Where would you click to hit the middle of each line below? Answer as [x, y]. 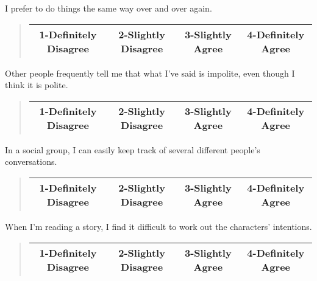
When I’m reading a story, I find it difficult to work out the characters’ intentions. [158, 226]
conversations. [31, 161]
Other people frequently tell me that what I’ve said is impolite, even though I [150, 73]
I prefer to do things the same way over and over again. [109, 8]
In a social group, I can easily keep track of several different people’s [133, 149]
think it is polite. [37, 85]
